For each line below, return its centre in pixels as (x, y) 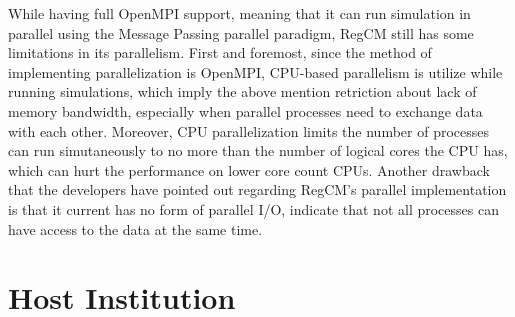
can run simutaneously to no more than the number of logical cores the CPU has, (258, 150)
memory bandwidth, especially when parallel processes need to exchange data (245, 110)
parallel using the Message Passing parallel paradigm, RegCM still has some (241, 32)
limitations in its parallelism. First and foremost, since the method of (220, 52)
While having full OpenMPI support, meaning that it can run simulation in (239, 13)
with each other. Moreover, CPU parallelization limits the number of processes (248, 130)
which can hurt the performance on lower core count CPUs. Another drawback (249, 169)
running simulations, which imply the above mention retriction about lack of (242, 91)
